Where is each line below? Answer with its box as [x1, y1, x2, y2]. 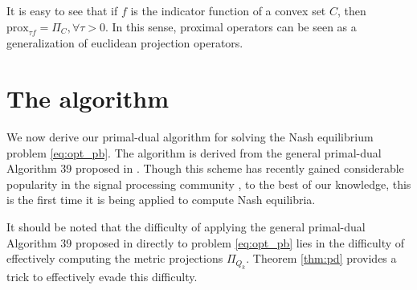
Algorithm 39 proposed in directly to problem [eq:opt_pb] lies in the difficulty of [6, 234, 405, 251]
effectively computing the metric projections [6, 250, 223, 267]
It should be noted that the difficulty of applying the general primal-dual [6, 219, 366, 235]
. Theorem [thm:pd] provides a [246, 250, 397, 267]
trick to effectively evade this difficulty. [6, 268, 198, 284]
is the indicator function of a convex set [130, 2, 326, 18]
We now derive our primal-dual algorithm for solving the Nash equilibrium [6, 129, 374, 145]
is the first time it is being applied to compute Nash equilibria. [6, 191, 316, 208]
